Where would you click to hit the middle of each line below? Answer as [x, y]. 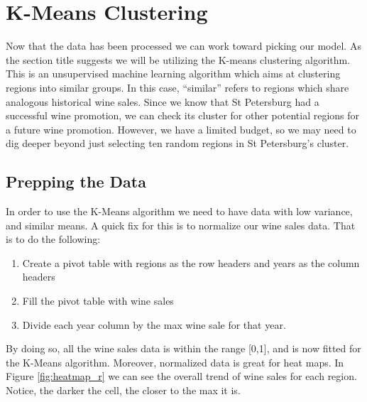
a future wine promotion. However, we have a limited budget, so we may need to [181, 129]
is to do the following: [53, 239]
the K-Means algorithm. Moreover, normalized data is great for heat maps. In [175, 362]
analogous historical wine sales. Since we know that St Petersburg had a [163, 101]
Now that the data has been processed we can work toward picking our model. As [183, 46]
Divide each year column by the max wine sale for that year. [154, 324]
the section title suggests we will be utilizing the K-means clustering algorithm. [178, 59]
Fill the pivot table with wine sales [98, 301]
